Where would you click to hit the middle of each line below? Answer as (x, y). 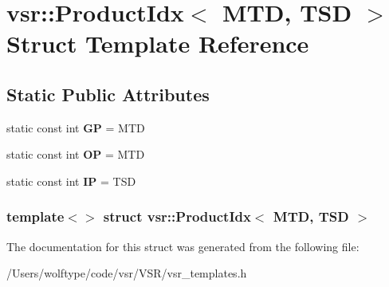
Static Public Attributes (108, 94)
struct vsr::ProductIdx (177, 216)
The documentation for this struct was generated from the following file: (183, 246)
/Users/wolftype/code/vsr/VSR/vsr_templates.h (127, 273)
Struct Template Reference (158, 43)
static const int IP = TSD (71, 181)
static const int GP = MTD (76, 127)
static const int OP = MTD (76, 154)
